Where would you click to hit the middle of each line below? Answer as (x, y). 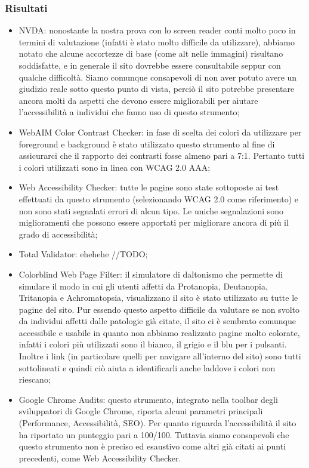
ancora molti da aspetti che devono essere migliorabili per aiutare (138, 100)
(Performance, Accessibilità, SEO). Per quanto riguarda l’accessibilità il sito (157, 423)
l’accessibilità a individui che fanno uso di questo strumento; (129, 112)
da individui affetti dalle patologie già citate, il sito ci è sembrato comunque (157, 321)
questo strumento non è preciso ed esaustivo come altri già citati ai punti (152, 446)
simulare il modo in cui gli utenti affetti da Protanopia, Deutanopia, (143, 286)
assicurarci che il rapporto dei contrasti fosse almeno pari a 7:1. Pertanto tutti (162, 156)
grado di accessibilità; (58, 234)
